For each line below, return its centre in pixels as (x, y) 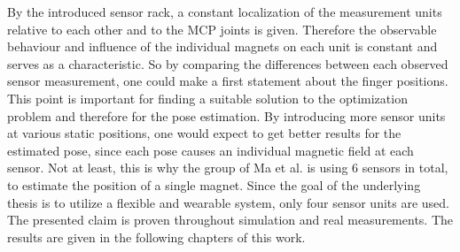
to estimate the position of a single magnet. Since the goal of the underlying (214, 184)
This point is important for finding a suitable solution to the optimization (207, 98)
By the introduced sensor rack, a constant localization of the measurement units (225, 11)
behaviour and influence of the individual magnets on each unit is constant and (222, 46)
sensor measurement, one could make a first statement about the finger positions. (228, 81)
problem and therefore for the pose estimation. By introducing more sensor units (226, 115)
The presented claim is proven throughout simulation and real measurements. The (230, 220)
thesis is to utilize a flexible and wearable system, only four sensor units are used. (228, 202)
